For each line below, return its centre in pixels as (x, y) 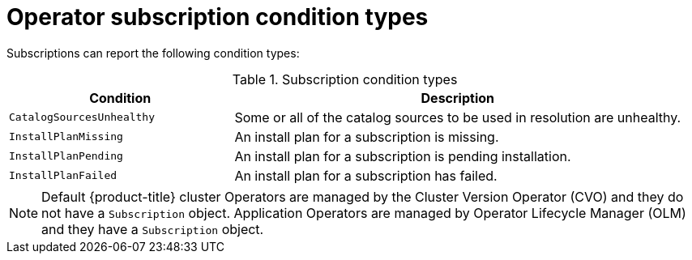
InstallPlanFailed (63, 176)
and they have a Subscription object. (153, 229)
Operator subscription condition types (218, 17)
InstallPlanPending (66, 156)
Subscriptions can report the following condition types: (153, 53)
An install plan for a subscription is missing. (367, 136)
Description (457, 98)
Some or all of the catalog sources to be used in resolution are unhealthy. (458, 117)
